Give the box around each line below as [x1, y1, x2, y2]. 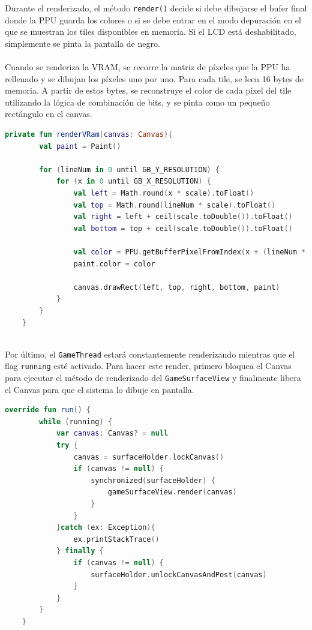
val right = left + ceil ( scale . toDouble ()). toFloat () [73, 212, 293, 221]
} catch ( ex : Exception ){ [56, 523, 155, 532]
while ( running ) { [39, 417, 113, 426]
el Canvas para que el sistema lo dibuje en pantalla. [5, 383, 194, 395]
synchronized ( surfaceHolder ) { [91, 476, 215, 485]
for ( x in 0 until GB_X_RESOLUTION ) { [56, 177, 211, 186]
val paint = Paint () [39, 142, 121, 151]
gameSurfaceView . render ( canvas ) [107, 488, 237, 497]
